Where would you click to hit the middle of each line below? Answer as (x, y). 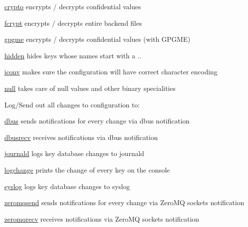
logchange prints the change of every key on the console (87, 169)
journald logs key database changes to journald (74, 153)
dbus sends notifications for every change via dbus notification (97, 121)
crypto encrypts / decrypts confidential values (73, 6)
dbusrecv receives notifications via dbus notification (81, 137)
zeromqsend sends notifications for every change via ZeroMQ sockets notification (124, 202)
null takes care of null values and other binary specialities (90, 88)
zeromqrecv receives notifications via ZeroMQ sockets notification (102, 218)
